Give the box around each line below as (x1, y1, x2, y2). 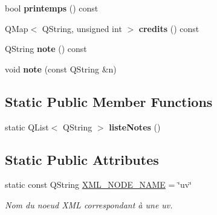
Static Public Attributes (5, 150, 159, 168)
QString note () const (5, 42, 87, 55)
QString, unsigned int (42, 22, 122, 34)
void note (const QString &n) (5, 62, 117, 75)
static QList (5, 120, 49, 133)
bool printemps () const (5, 2, 99, 14)
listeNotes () (109, 120, 161, 133)
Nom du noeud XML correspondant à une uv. (5, 198, 173, 211)
